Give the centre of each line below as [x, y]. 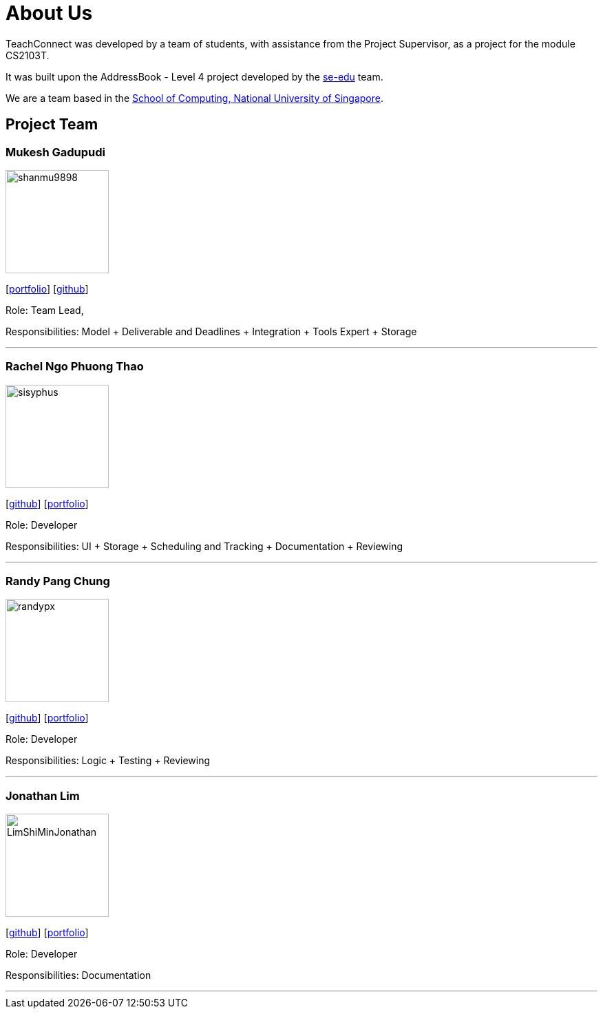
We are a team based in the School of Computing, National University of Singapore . [195, 98]
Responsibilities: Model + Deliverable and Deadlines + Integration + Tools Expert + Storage [211, 331]
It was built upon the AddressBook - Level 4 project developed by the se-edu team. [194, 76]
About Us [49, 13]
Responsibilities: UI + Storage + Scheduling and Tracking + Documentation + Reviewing [204, 546]
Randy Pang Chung [58, 581]
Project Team [52, 125]
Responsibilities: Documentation [78, 975]
